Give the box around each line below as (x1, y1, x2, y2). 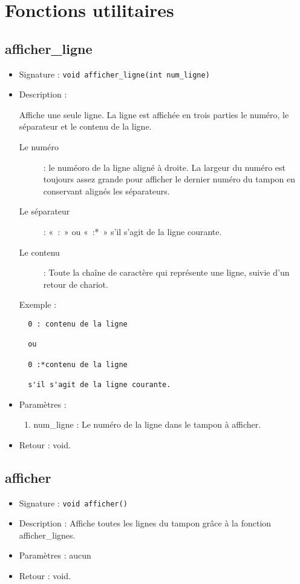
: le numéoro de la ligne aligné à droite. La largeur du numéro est (43, 161, 286, 173)
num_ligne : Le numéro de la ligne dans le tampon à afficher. (33, 418, 261, 431)
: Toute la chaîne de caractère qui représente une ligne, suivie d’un (43, 266, 290, 279)
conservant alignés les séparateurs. (43, 184, 170, 197)
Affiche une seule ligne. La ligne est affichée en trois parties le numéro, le (19, 108, 289, 121)
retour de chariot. (43, 277, 108, 290)
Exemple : (19, 298, 57, 311)
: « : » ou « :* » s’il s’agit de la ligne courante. (43, 225, 222, 237)
